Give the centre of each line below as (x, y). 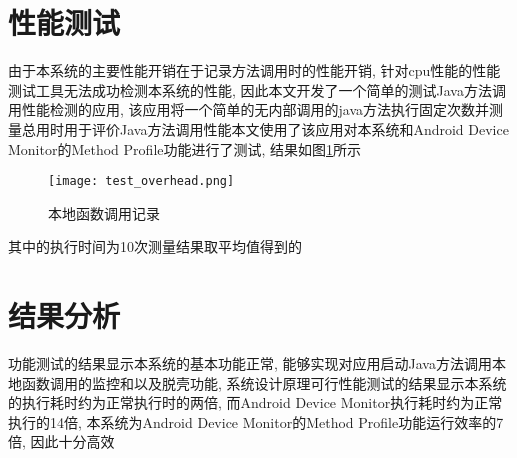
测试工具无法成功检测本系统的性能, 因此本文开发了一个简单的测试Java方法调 (257, 89)
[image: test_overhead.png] (141, 181)
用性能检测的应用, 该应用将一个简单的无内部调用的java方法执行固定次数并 (249, 109)
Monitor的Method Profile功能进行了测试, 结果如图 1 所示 (185, 148)
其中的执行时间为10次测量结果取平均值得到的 (155, 246)
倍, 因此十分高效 (61, 441)
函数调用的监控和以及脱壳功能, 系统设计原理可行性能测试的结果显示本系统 (264, 382)
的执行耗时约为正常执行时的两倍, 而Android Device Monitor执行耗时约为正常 (255, 402)
